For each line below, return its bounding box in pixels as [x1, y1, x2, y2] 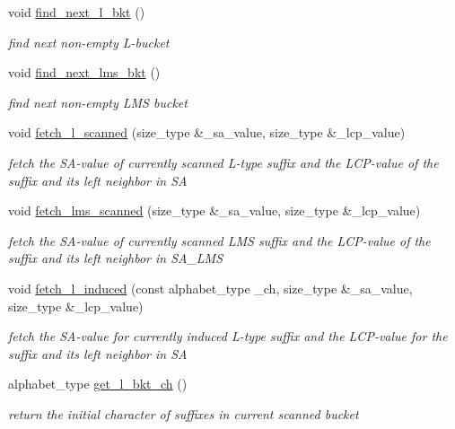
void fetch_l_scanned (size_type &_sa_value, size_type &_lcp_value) [8, 123, 406, 142]
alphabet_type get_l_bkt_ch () [8, 374, 188, 393]
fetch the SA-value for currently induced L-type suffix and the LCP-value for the [8, 327, 448, 346]
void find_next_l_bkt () [8, 3, 145, 21]
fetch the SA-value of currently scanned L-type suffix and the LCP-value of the [8, 153, 439, 171]
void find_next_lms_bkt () [8, 63, 161, 82]
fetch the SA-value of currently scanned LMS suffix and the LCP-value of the [8, 231, 431, 250]
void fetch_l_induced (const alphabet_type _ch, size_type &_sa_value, [8, 278, 413, 297]
